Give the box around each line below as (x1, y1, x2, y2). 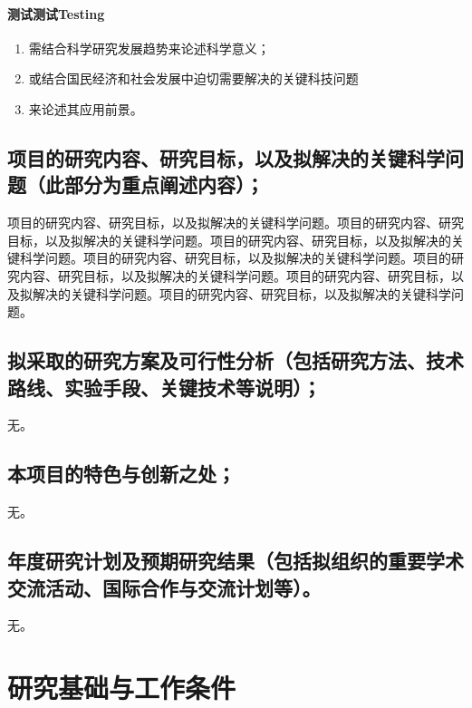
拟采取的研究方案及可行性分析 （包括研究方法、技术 (7, 346, 464, 374)
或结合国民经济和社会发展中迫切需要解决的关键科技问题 (28, 69, 359, 88)
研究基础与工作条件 (7, 669, 236, 706)
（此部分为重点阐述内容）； (26, 170, 265, 199)
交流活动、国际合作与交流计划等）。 (7, 573, 322, 601)
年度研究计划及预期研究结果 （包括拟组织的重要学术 (7, 547, 464, 575)
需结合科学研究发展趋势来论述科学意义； (28, 38, 270, 57)
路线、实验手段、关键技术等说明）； (7, 373, 322, 401)
